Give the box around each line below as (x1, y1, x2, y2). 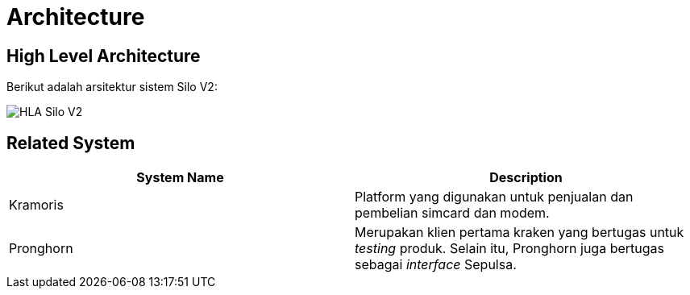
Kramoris (9, 197, 64, 214)
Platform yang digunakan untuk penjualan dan (355, 189, 634, 206)
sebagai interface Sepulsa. (355, 256, 517, 273)
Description (489, 169, 563, 186)
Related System (6, 132, 135, 153)
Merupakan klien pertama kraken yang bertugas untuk (355, 224, 684, 241)
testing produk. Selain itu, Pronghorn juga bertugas (355, 240, 664, 257)
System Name (136, 169, 224, 186)
